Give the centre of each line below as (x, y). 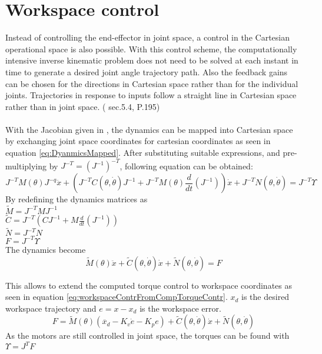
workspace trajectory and (51, 308)
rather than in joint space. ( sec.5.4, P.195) (83, 106)
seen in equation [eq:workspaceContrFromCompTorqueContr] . (117, 297)
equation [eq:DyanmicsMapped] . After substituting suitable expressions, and (143, 153)
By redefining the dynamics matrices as (77, 199)
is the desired (265, 297)
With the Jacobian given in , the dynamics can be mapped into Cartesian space (149, 129)
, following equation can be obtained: (186, 166)
